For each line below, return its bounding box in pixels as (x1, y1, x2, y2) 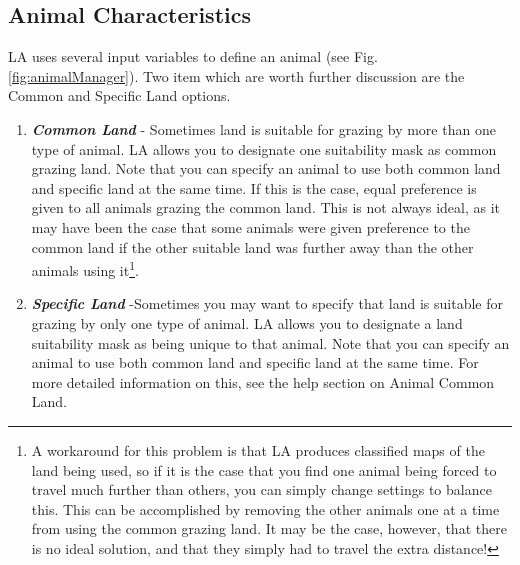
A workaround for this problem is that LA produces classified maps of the (31, 439, 485, 460)
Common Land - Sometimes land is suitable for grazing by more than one (31, 118, 496, 139)
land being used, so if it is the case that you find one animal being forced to (31, 459, 497, 480)
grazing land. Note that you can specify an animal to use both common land (31, 158, 501, 179)
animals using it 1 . (31, 257, 139, 280)
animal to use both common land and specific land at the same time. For (31, 352, 479, 373)
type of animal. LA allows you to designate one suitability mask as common (31, 138, 497, 159)
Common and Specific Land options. (8, 85, 231, 106)
